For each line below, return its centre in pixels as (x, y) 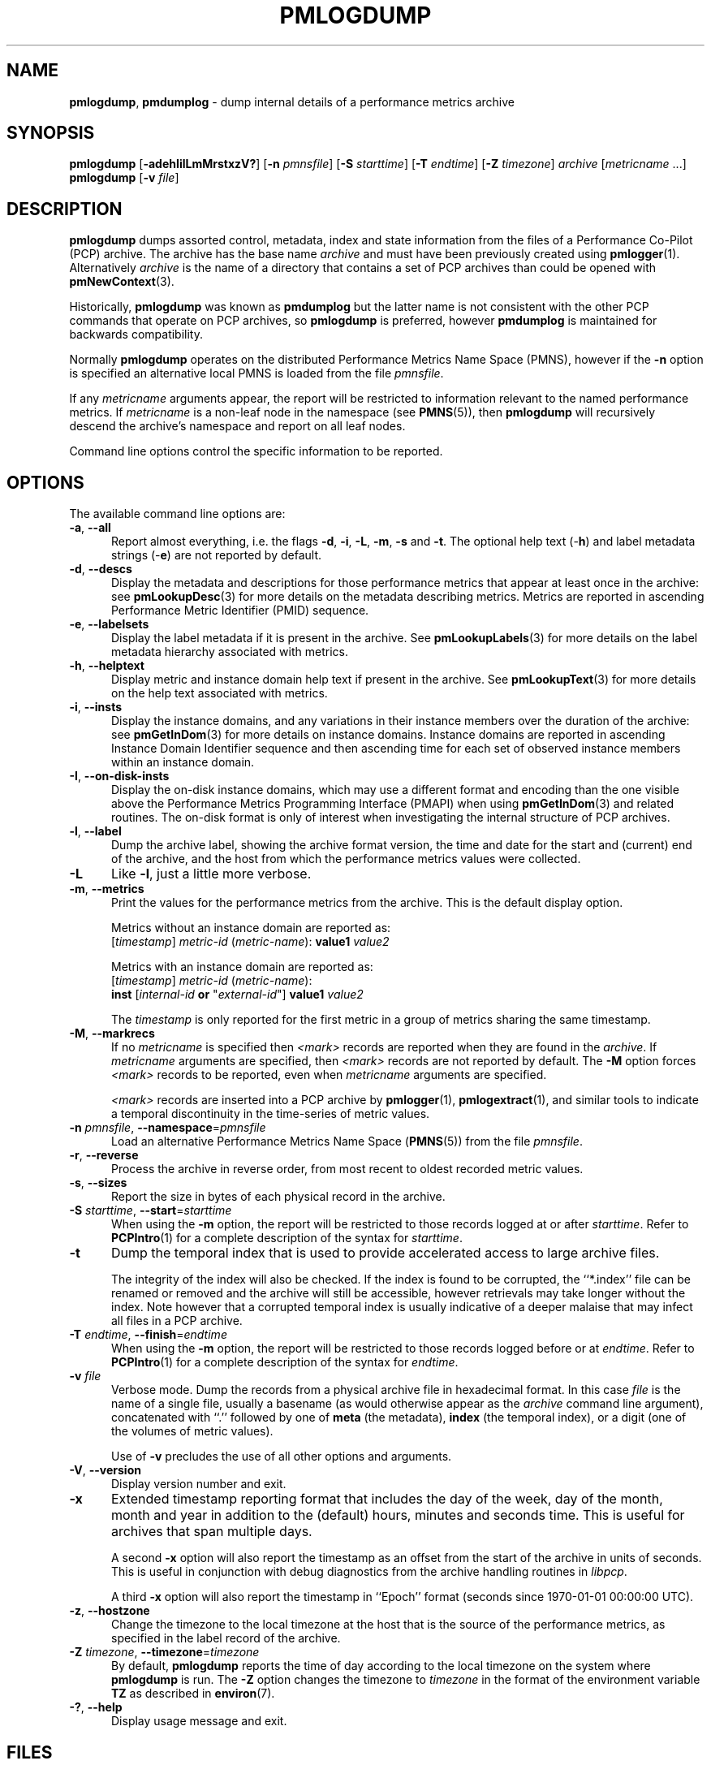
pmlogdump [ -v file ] (124, 178)
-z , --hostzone (110, 1611)
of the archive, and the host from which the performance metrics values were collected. (346, 859)
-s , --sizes (98, 1183)
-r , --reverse (104, 1155)
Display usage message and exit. (199, 1721)
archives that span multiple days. (211, 1532)
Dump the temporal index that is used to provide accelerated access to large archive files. (385, 1253)
